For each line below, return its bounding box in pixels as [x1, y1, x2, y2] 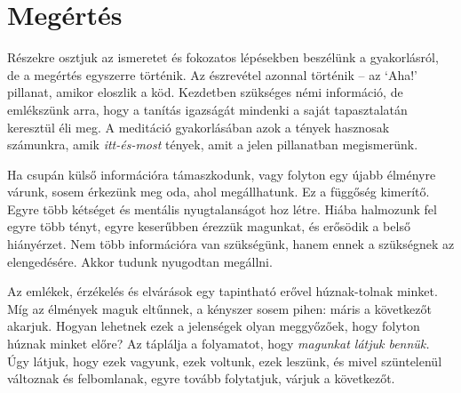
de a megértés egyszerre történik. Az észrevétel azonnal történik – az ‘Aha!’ [7, 65, 417, 84]
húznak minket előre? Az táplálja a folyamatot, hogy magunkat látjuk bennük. [7, 334, 430, 353]
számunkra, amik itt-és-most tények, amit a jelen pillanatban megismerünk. [7, 135, 418, 154]
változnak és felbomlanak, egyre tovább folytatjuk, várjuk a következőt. [7, 369, 395, 388]
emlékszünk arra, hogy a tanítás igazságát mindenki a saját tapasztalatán [7, 100, 408, 118]
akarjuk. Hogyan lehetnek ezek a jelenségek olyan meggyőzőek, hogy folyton [7, 317, 420, 335]
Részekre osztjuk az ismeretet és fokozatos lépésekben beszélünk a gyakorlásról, [7, 48, 439, 67]
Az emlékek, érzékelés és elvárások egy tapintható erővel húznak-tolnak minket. [7, 282, 438, 301]
